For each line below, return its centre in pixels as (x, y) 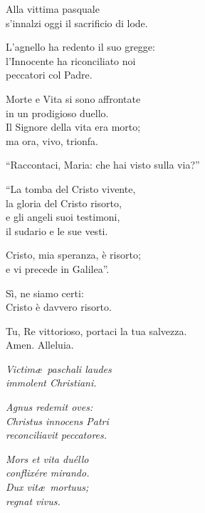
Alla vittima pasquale (53, 9)
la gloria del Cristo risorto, (64, 203)
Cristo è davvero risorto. (59, 307)
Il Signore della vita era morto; (73, 127)
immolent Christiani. (51, 383)
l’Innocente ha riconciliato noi (71, 60)
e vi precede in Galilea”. (58, 268)
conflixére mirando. (48, 473)
